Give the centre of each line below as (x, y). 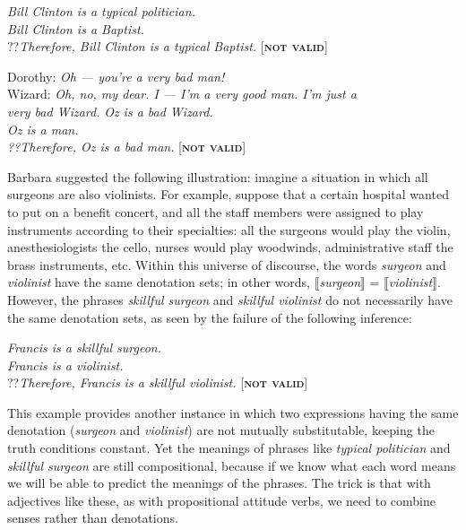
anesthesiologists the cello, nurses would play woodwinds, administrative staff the (230, 247)
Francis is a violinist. (65, 365)
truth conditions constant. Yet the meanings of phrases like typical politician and (229, 448)
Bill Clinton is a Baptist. (76, 28)
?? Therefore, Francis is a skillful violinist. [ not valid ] (158, 382)
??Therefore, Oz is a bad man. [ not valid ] (127, 147)
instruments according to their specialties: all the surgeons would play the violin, (229, 229)
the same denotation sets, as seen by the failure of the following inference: (210, 317)
